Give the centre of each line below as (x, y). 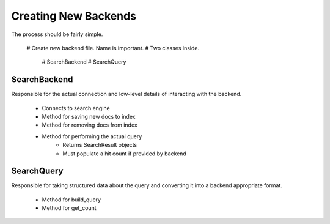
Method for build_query (71, 200)
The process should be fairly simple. (57, 34)
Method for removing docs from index (90, 125)
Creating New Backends (74, 16)
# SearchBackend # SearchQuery (84, 62)
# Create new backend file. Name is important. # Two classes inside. (113, 48)
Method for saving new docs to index (89, 117)
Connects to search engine (76, 108)
